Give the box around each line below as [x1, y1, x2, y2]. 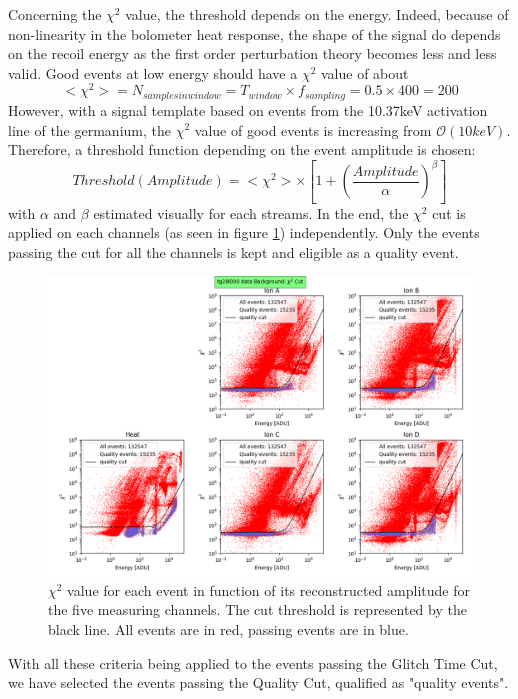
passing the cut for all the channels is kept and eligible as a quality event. [8, 241, 459, 262]
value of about [321, 62, 409, 83]
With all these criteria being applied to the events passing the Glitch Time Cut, [8, 652, 498, 673]
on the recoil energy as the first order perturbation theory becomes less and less [8, 43, 497, 64]
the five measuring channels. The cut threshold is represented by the [48, 599, 467, 620]
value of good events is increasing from [194, 119, 432, 140]
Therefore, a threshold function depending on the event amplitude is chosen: [8, 139, 476, 160]
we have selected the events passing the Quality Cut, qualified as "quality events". [8, 672, 509, 693]
